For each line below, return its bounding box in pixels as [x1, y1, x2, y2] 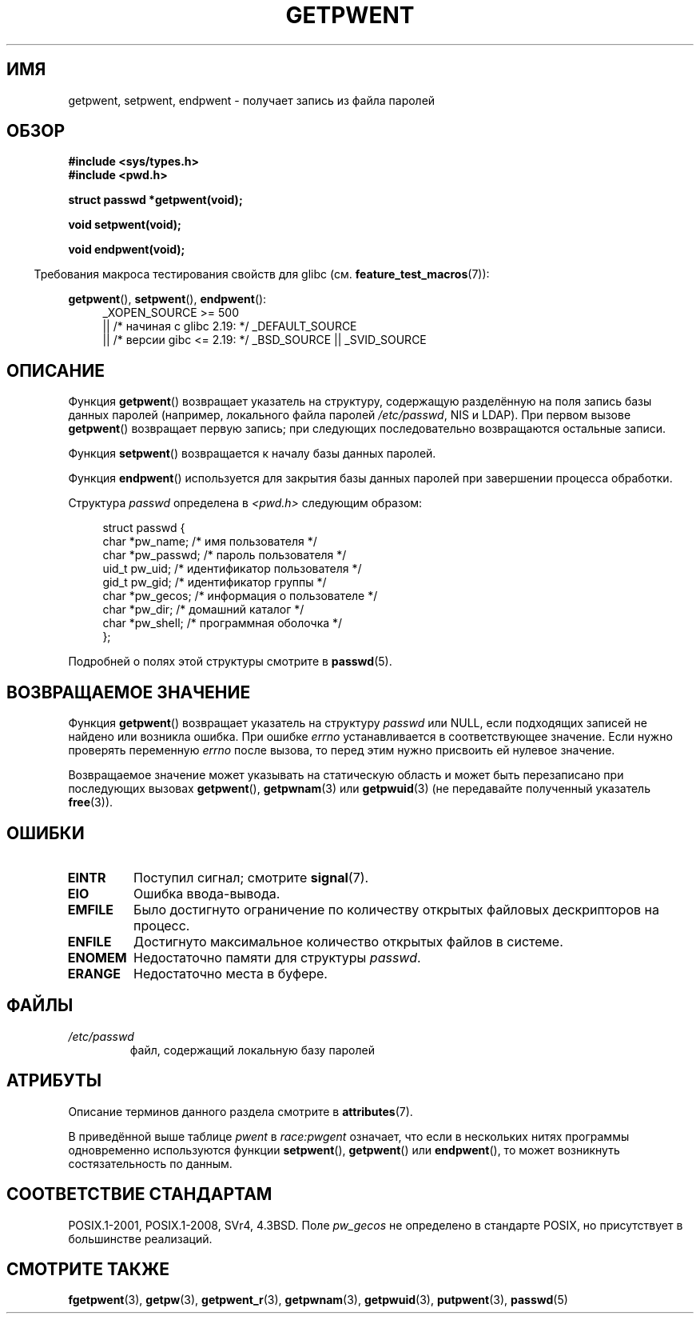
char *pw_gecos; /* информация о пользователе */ [102, 589, 378, 603]
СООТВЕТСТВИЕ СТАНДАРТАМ [6, 1184, 272, 1205]
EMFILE [67, 901, 114, 918]
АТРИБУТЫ [6, 1070, 102, 1091]
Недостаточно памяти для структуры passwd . [133, 949, 421, 966]
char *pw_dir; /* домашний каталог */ [102, 602, 304, 617]
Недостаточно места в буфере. [133, 965, 328, 982]
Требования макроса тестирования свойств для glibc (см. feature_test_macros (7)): [34, 267, 490, 282]
